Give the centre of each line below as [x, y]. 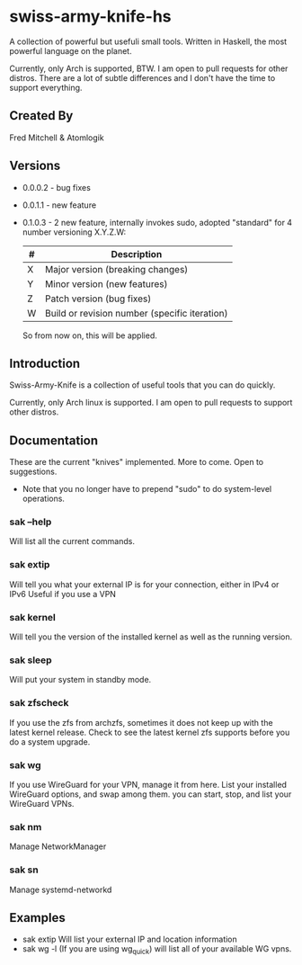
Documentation [54, 440]
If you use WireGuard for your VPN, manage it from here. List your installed [148, 784]
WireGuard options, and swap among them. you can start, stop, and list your [151, 794]
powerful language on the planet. [71, 50]
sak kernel [33, 617]
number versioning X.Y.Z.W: [74, 232]
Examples [37, 918]
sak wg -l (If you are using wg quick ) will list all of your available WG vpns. [157, 950]
